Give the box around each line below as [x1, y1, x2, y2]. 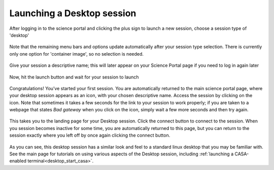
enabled [9, 158, 26, 164]
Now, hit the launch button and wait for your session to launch [9, 74, 139, 80]
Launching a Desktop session [9, 8, 136, 19]
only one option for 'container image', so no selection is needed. [9, 51, 144, 57]
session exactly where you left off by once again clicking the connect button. [9, 132, 170, 139]
